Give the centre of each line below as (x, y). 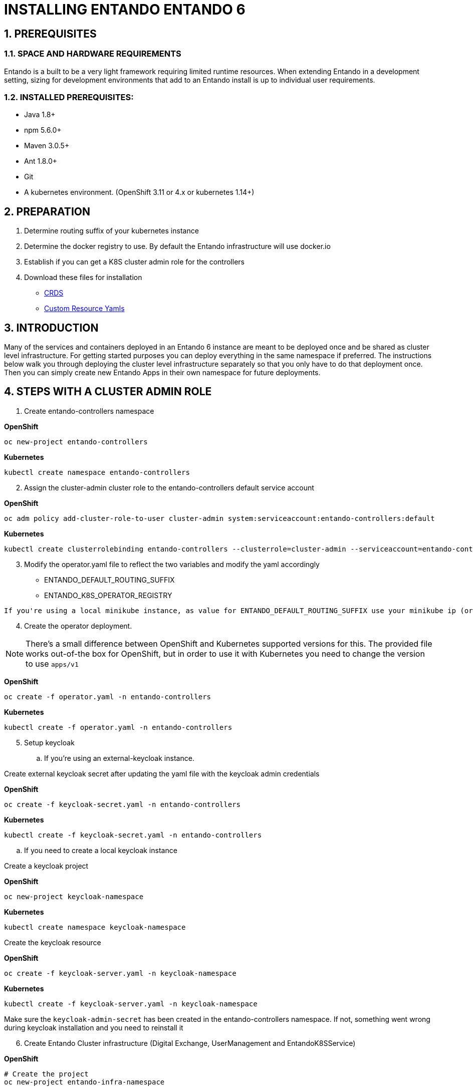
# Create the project (46, 1074)
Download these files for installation (83, 278)
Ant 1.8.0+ (41, 161)
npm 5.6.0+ (43, 130)
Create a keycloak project (46, 866)
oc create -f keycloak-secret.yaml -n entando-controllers (123, 804)
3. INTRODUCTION (51, 328)
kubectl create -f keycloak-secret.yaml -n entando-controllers (133, 835)
